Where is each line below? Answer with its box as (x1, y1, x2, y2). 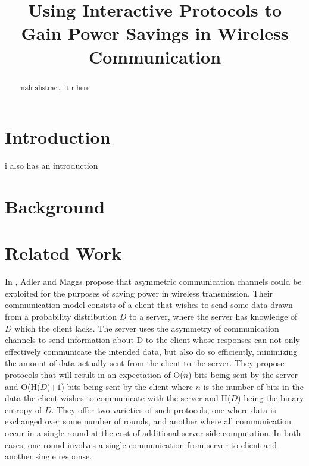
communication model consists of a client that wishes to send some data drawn (5, 298, 293, 311)
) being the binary (238, 392, 304, 404)
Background (5, 194, 105, 218)
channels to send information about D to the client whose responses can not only (5, 333, 300, 346)
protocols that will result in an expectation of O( (5, 368, 183, 380)
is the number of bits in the (203, 380, 304, 392)
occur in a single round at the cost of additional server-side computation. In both (5, 426, 301, 439)
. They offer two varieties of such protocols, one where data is (51, 403, 276, 415)
